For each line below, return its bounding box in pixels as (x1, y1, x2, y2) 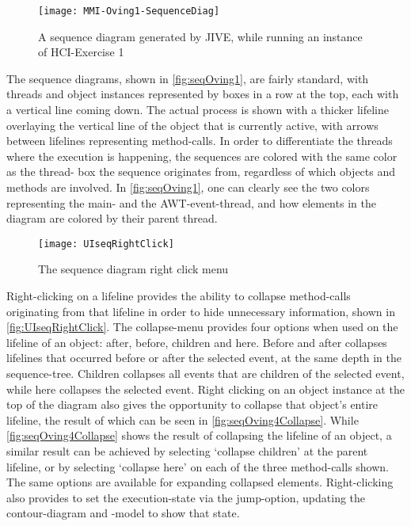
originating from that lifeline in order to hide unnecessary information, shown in (6, 303, 395, 319)
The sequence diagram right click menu (38, 261, 229, 277)
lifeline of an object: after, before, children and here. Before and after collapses (6, 334, 387, 350)
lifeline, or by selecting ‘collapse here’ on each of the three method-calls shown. (6, 458, 389, 475)
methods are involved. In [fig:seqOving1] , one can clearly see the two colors (6, 179, 370, 195)
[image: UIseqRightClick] (38, 238, 174, 250)
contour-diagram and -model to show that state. (6, 505, 240, 521)
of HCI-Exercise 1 (38, 44, 124, 60)
